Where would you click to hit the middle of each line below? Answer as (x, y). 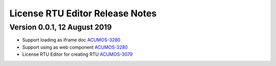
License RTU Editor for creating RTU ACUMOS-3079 (77, 54)
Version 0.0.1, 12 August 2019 (61, 27)
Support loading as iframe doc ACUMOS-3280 (71, 40)
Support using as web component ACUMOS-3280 (75, 47)
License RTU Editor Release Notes (83, 13)
